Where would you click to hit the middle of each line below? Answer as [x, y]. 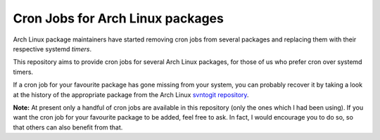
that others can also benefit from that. [68, 127]
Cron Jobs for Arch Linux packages [119, 18]
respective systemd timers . [52, 49]
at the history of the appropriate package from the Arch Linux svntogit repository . [131, 94]
